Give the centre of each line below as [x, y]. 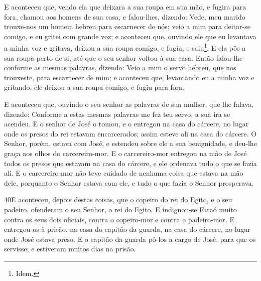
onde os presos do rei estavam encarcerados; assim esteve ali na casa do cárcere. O [130, 133]
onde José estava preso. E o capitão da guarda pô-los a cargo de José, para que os [130, 239]
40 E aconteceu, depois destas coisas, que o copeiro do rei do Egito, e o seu [118, 199]
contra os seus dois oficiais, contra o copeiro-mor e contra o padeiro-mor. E [119, 219]
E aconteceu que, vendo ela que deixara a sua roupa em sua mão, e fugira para [125, 7]
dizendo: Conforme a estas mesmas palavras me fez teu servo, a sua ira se [117, 114]
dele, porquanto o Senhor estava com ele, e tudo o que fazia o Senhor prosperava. [129, 182]
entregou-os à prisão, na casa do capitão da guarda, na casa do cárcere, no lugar [127, 229]
